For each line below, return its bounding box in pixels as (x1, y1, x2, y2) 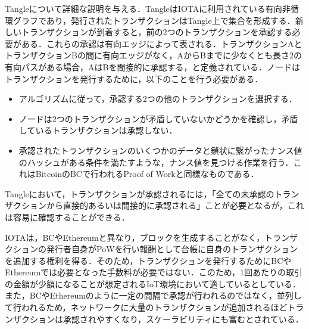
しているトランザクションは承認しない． (18, 124, 177, 136)
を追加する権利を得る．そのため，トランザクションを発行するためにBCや (5, 254, 292, 266)
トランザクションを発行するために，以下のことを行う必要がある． (5, 72, 263, 85)
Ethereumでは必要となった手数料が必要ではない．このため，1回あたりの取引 (5, 266, 303, 278)
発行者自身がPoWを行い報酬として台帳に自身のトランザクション (46, 243, 298, 255)
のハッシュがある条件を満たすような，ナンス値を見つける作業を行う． (18, 156, 294, 168)
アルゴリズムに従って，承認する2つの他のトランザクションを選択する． (18, 92, 297, 105)
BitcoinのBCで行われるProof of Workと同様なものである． (35, 167, 259, 180)
